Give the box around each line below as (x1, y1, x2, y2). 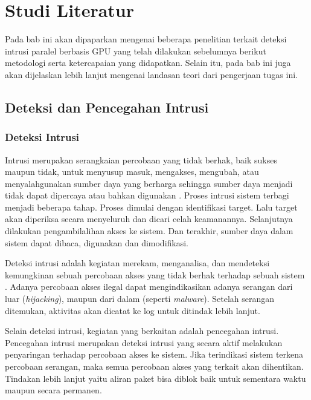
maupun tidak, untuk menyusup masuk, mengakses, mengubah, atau (5, 165, 259, 178)
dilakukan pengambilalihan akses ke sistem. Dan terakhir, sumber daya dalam (5, 225, 293, 237)
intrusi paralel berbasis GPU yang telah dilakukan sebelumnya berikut (5, 44, 266, 57)
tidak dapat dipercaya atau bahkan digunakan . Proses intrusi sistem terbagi (5, 189, 289, 202)
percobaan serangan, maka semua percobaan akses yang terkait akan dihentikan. (5, 360, 304, 372)
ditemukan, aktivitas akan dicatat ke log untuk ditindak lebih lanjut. (5, 304, 260, 316)
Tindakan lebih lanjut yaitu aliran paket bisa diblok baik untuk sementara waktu (5, 372, 306, 384)
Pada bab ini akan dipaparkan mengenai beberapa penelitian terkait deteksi (5, 33, 287, 45)
